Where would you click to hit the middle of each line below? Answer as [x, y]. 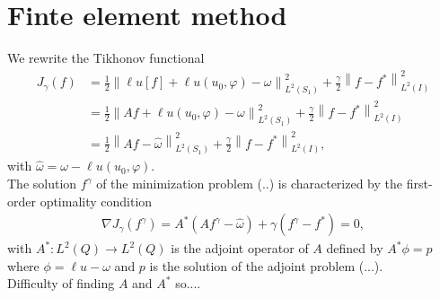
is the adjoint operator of [240, 248]
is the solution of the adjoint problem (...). [266, 265]
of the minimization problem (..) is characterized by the [250, 184]
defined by [355, 248]
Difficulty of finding [61, 283]
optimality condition [96, 201]
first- [419, 184]
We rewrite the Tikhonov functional [106, 58]
